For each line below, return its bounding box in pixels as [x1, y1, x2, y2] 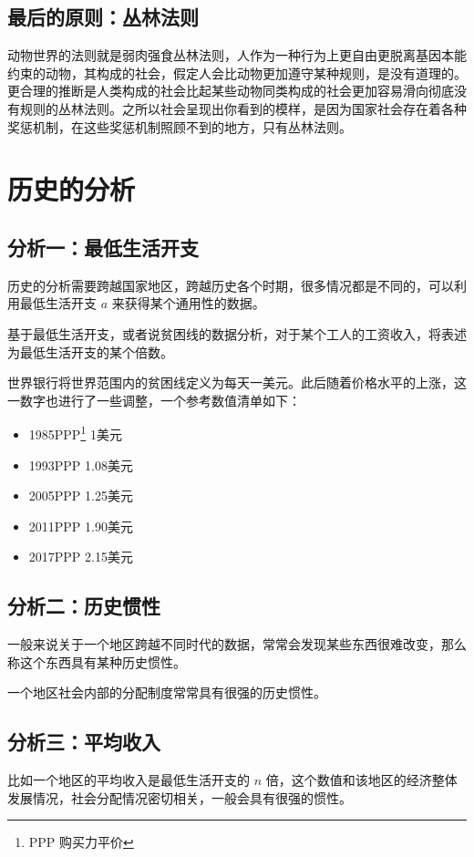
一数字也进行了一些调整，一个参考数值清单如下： [7, 390, 301, 409]
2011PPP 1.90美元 [28, 516, 133, 535]
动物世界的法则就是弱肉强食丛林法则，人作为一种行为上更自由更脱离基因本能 [7, 46, 467, 65]
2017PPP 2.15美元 [28, 547, 133, 566]
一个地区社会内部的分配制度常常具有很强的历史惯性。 [7, 683, 326, 702]
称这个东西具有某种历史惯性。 [7, 652, 186, 671]
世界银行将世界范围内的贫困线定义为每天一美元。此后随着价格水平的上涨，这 [7, 373, 467, 392]
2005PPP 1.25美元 [28, 486, 133, 505]
